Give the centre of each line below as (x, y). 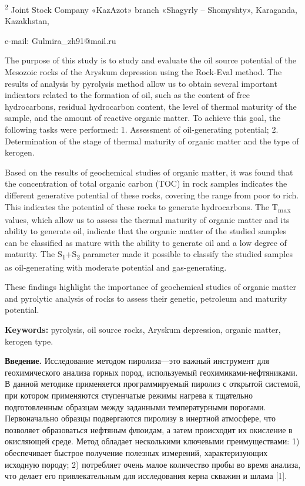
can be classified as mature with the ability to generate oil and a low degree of (146, 242)
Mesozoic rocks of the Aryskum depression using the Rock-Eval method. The (143, 72)
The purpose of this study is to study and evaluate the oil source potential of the (150, 60)
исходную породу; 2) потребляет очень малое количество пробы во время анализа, (153, 464)
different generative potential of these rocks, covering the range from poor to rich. (152, 195)
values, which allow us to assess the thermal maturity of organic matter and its (147, 219)
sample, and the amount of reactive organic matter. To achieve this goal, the (143, 118)
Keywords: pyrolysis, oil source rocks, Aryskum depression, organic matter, (143, 329)
